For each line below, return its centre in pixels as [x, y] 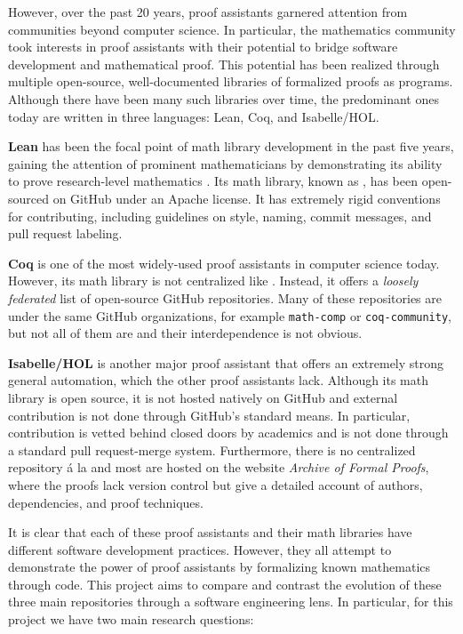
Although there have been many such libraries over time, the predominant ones [224, 98]
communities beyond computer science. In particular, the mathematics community [232, 29]
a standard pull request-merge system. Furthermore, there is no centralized [212, 449]
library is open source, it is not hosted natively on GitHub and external [203, 397]
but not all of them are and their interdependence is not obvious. [185, 333]
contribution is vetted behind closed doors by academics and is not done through [228, 433]
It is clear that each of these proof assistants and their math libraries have [210, 532]
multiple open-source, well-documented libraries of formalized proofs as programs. [231, 81]
